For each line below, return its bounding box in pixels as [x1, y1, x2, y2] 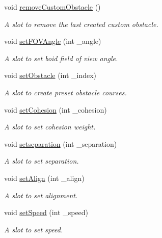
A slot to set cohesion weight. [4, 121, 96, 132]
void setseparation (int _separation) [4, 138, 117, 149]
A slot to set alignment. [4, 190, 78, 200]
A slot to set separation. [4, 155, 79, 166]
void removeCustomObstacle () [4, 2, 101, 12]
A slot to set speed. [4, 224, 63, 234]
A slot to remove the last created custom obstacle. [4, 18, 158, 29]
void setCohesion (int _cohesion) [4, 104, 107, 115]
